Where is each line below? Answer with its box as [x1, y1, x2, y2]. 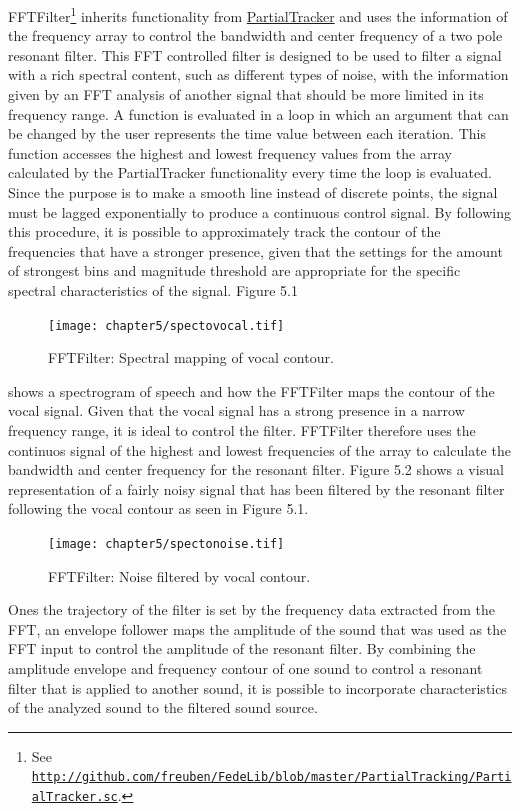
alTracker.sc [31, 790, 118, 805]
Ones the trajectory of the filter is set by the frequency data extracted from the [8, 599, 495, 620]
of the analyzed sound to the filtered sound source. [8, 697, 318, 718]
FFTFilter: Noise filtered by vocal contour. [48, 565, 311, 586]
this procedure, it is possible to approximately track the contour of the [8, 221, 441, 242]
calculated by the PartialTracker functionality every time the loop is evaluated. [8, 162, 492, 183]
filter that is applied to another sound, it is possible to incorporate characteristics [8, 677, 507, 698]
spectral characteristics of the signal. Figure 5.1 [8, 279, 298, 300]
